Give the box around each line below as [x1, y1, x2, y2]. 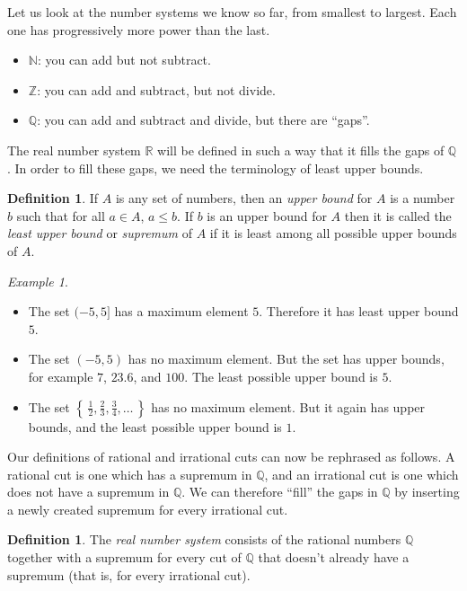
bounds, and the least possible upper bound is [28, 417, 282, 436]
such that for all [16, 206, 105, 225]
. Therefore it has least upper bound [259, 302, 459, 321]
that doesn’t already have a [258, 548, 410, 567]
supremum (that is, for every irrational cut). [7, 565, 251, 584]
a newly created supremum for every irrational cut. [7, 499, 288, 518]
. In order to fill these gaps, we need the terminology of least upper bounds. [7, 158, 424, 177]
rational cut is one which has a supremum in [7, 464, 252, 483]
